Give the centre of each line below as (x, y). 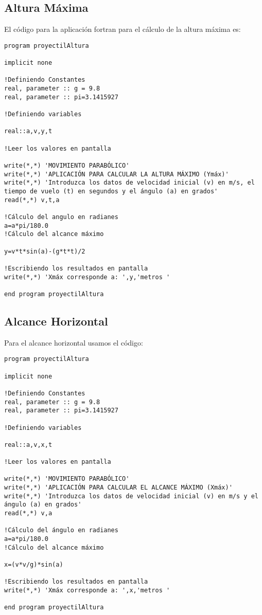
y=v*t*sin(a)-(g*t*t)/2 (45, 251)
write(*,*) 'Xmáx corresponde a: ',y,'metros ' (87, 277)
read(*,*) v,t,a (32, 200)
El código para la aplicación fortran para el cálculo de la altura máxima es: (123, 29)
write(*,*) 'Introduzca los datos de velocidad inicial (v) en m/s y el (131, 496)
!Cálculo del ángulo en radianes (61, 530)
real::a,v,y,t (28, 131)
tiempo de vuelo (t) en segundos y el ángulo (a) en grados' (111, 191)
